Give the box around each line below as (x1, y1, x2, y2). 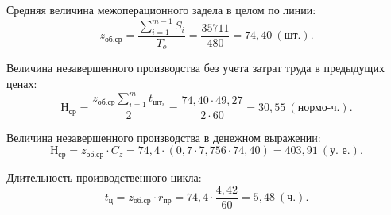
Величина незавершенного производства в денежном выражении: (6, 129, 321, 145)
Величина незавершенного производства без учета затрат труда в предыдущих (6, 60, 385, 76)
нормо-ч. (297, 102, 340, 114)
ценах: (6, 75, 37, 91)
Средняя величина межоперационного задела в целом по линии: (6, 2, 316, 17)
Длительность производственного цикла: (6, 168, 202, 185)
